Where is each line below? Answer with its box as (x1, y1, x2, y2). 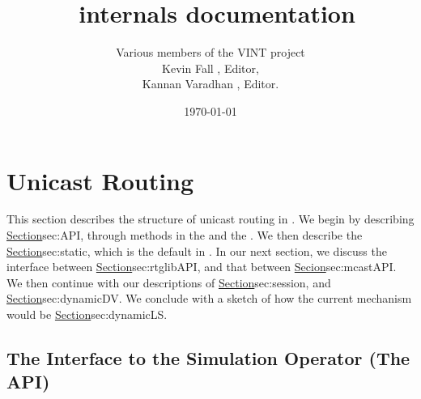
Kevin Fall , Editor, (162, 59, 259, 76)
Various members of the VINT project (116, 44, 305, 61)
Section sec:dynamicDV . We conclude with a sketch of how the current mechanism (6, 290, 412, 307)
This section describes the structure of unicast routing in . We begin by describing (6, 210, 415, 227)
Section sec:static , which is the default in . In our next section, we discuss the (6, 242, 387, 259)
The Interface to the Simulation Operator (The (6, 345, 410, 370)
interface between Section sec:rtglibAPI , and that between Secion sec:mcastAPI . (6, 258, 397, 275)
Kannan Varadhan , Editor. (142, 75, 279, 92)
